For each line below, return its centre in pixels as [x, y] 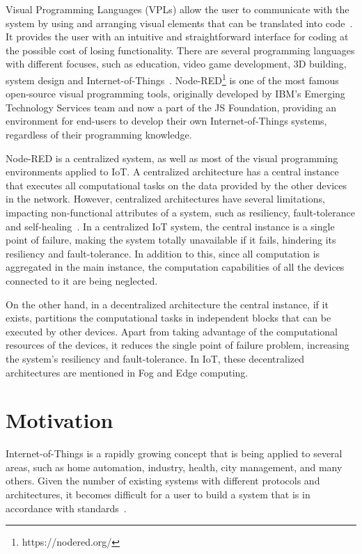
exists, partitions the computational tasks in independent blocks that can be [168, 318]
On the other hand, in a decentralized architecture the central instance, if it [167, 304]
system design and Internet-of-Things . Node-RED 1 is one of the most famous [172, 79]
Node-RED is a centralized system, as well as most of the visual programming [172, 158]
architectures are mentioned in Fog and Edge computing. [127, 372]
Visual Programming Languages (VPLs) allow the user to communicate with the [178, 9]
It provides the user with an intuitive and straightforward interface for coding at [177, 37]
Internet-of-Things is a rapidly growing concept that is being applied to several [174, 453]
